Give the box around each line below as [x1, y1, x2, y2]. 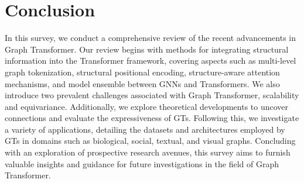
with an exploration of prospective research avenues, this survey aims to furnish [5, 146, 291, 158]
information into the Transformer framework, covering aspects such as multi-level [5, 54, 296, 67]
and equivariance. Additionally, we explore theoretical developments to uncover [5, 100, 289, 112]
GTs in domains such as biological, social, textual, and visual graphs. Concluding [5, 134, 296, 147]
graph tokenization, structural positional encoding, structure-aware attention [5, 65, 280, 78]
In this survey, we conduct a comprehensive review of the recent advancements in [5, 32, 296, 44]
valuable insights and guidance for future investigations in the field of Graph [5, 157, 279, 170]
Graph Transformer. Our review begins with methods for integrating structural [5, 43, 289, 55]
